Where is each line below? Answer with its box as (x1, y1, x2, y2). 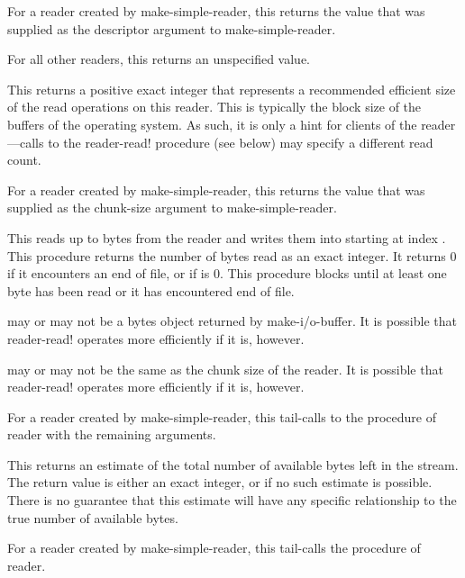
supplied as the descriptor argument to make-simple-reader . (7, 19, 336, 38)
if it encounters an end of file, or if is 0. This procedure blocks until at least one (7, 264, 447, 283)
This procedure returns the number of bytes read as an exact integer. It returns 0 (7, 246, 457, 265)
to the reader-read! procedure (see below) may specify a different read (48, 132, 433, 151)
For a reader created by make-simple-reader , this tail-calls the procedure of (7, 538, 421, 557)
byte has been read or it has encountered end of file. (7, 281, 295, 300)
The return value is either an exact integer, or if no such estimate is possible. (7, 473, 433, 492)
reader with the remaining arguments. (7, 425, 216, 444)
